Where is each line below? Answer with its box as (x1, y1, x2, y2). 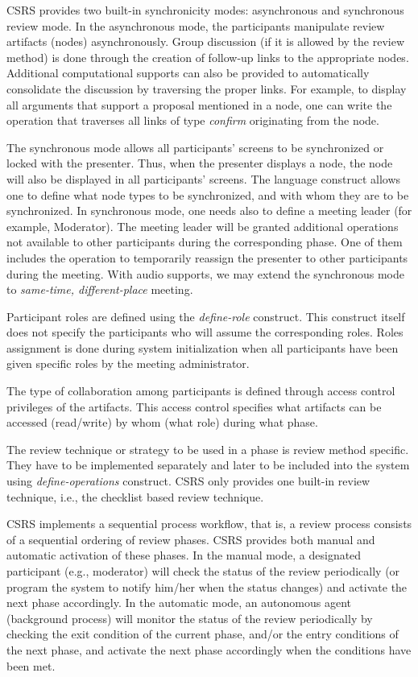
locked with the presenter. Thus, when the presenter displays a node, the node (6, 155, 393, 171)
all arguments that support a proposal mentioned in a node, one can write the (6, 96, 392, 113)
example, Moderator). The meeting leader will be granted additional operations (6, 217, 399, 234)
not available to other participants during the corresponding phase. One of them (6, 233, 403, 250)
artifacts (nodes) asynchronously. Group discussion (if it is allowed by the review (6, 33, 405, 50)
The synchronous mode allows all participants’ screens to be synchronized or (6, 138, 384, 155)
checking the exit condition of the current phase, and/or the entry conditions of (6, 625, 399, 642)
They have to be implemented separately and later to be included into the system (6, 456, 410, 473)
